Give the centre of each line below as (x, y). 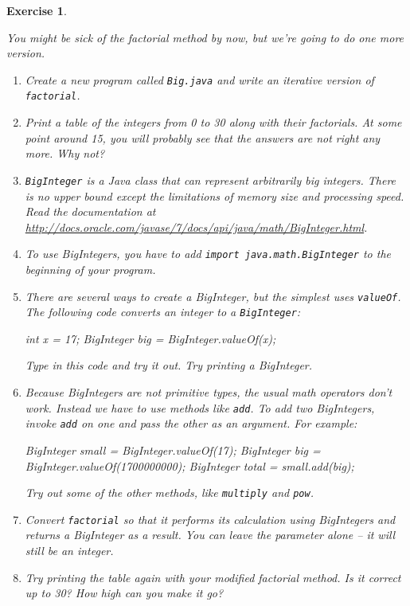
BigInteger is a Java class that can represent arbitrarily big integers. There (211, 180)
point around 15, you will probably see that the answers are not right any (203, 137)
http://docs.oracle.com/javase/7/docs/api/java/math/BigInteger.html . (196, 227)
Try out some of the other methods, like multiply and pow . (169, 493)
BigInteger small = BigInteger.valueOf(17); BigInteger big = (173, 450)
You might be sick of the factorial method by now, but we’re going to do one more (205, 37)
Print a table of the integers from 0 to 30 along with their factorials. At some (213, 122)
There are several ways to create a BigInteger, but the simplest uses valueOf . (213, 296)
